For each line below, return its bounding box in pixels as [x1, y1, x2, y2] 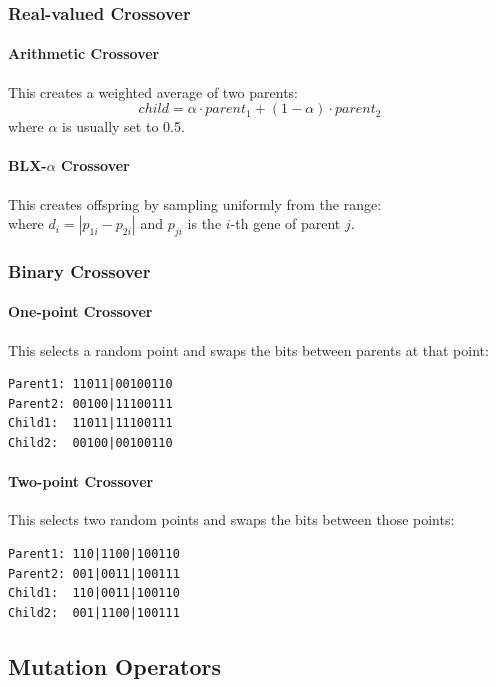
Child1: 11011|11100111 [8, 416, 173, 431]
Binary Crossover [8, 258, 151, 283]
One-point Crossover [8, 301, 153, 322]
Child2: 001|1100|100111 [8, 605, 180, 620]
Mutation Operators [8, 650, 222, 681]
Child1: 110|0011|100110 [8, 586, 180, 601]
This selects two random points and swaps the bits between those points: [8, 509, 455, 530]
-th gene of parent [230, 213, 341, 234]
